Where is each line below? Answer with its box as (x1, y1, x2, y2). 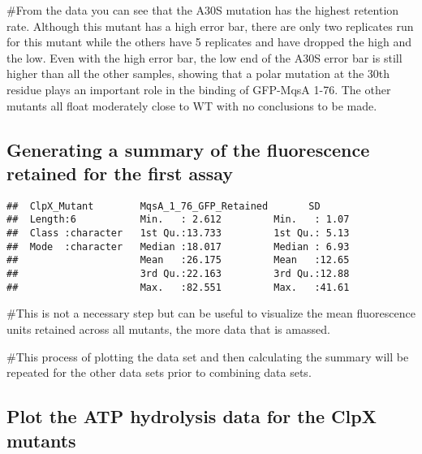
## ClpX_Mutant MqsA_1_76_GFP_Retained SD (6, 200, 321, 212)
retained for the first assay (6, 160, 234, 185)
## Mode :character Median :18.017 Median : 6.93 (6, 240, 350, 253)
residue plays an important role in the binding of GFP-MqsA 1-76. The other (6, 80, 391, 97)
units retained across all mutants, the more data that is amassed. (6, 320, 330, 337)
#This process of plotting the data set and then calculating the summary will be (6, 348, 409, 365)
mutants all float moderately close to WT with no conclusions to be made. (6, 97, 377, 114)
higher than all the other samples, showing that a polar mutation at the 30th (6, 65, 390, 82)
